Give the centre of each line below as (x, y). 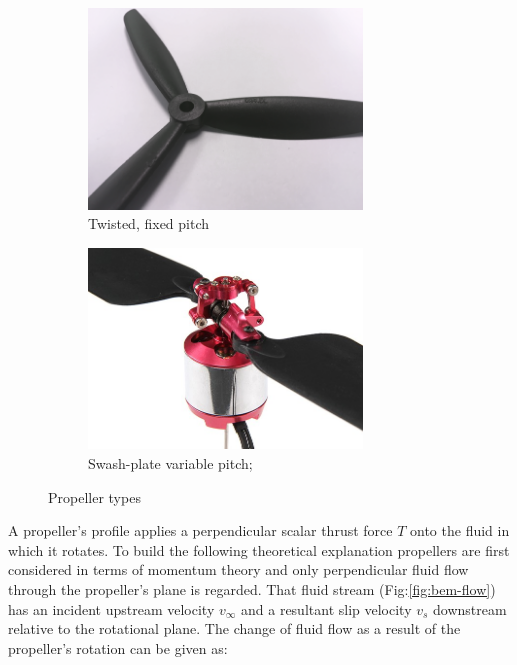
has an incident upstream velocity (111, 608)
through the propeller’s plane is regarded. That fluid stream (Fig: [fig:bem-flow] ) (252, 589)
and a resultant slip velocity (326, 608)
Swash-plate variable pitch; (170, 463)
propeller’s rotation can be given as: (118, 647)
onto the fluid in (460, 530)
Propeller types (94, 496)
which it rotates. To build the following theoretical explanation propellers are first (259, 549)
